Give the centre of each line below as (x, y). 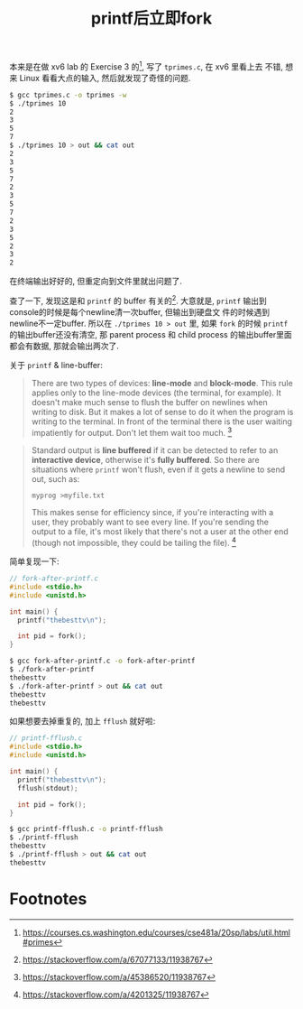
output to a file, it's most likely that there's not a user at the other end (160, 532)
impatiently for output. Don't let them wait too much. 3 (132, 431)
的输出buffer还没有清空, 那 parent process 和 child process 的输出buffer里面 (151, 334)
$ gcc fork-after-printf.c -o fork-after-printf (102, 661)
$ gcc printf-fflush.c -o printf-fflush (87, 829)
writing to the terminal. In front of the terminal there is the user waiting (162, 421)
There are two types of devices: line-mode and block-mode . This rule (162, 383)
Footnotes (48, 899)
